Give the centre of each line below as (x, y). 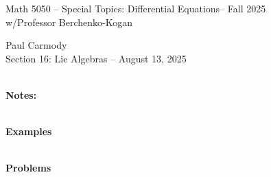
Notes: (21, 94)
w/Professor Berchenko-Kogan (69, 22)
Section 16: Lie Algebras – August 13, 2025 (96, 58)
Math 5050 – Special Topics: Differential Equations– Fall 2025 (136, 8)
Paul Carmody (36, 45)
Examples (29, 131)
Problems (28, 168)
